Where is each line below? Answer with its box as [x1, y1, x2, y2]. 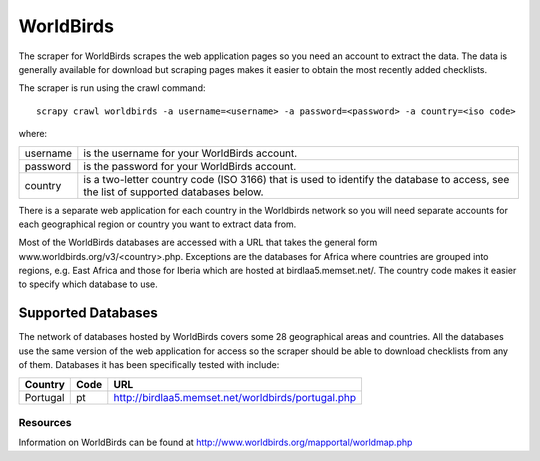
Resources [18, 415, 72, 429]
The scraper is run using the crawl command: [18, 82, 206, 94]
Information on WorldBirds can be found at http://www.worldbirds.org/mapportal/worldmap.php [18, 436, 413, 449]
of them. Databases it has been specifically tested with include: [18, 359, 280, 371]
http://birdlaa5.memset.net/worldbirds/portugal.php [113, 390, 357, 404]
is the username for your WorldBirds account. [83, 146, 298, 160]
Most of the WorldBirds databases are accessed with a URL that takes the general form [18, 236, 378, 249]
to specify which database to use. [18, 278, 159, 290]
